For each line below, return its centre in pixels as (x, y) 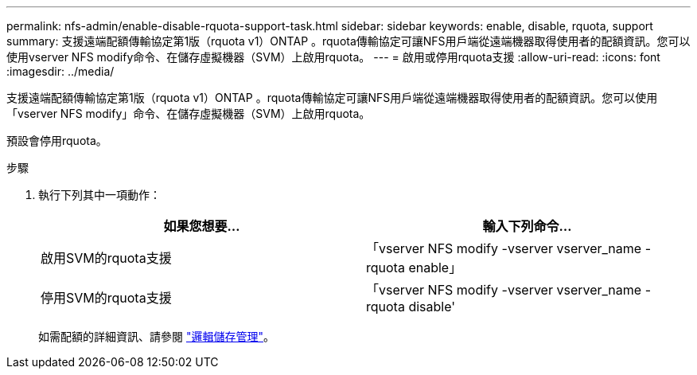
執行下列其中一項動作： (99, 195)
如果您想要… (202, 226)
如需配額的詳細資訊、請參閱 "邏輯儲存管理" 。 (156, 336)
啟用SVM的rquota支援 (106, 258)
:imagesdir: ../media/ (60, 71)
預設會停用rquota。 (57, 141)
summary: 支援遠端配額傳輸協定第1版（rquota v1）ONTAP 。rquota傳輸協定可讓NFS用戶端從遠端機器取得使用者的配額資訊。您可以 (348, 41)
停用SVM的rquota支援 (106, 298)
